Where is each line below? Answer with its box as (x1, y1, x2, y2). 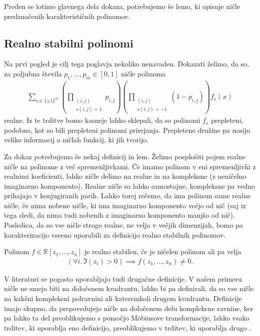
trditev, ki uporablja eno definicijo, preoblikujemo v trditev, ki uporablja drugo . (4, 322, 251, 333)
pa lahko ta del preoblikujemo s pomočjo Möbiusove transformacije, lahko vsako (4, 313, 249, 323)
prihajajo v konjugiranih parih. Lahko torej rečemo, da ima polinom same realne (4, 190, 250, 201)
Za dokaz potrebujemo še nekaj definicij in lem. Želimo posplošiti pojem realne (4, 151, 245, 161)
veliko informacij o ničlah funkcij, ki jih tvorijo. (4, 134, 149, 145)
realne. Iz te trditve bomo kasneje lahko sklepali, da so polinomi (4, 115, 200, 125)
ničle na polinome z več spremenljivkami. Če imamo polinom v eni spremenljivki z (4, 161, 256, 171)
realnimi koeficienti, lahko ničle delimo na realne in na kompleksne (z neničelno (4, 171, 246, 181)
